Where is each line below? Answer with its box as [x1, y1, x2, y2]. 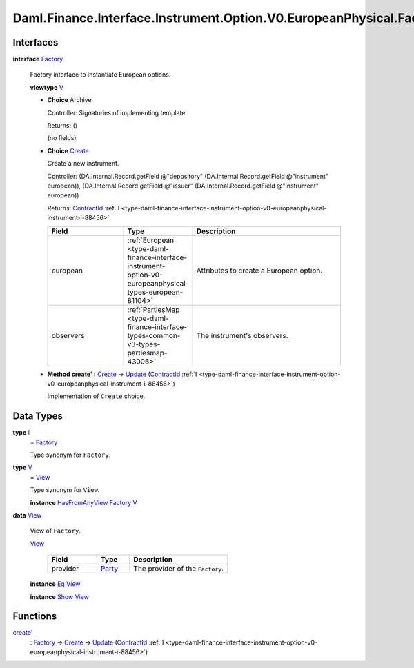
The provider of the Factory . [133, 564, 224, 573]
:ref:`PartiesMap [127, 304, 180, 314]
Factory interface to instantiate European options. [30, 70, 171, 79]
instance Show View [30, 592, 90, 600]
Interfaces [12, 37, 59, 48]
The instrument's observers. [196, 331, 289, 340]
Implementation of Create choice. [47, 392, 146, 400]
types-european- [127, 287, 184, 297]
